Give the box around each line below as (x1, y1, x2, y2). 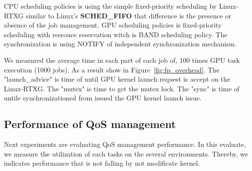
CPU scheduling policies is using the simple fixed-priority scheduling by (4, 1, 217, 11)
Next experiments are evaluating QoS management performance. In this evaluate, (4, 139, 246, 149)
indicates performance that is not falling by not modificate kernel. (4, 158, 200, 168)
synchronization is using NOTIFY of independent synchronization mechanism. (4, 39, 237, 49)
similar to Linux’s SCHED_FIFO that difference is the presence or (26, 10, 232, 20)
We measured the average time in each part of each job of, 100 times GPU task (4, 55, 240, 65)
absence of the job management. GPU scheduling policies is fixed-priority (4, 20, 222, 30)
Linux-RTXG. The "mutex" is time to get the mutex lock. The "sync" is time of (4, 83, 240, 93)
